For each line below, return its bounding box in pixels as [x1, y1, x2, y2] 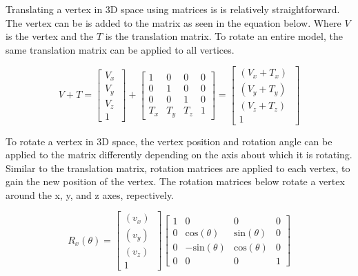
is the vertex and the [6, 29, 94, 43]
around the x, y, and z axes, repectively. [6, 187, 175, 202]
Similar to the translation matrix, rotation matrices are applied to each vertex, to [6, 160, 350, 175]
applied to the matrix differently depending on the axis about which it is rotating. [6, 147, 352, 162]
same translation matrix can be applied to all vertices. [6, 42, 235, 56]
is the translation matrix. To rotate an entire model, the [105, 29, 343, 43]
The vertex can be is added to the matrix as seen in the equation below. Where [6, 15, 341, 30]
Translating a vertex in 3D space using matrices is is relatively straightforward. [6, 2, 340, 16]
